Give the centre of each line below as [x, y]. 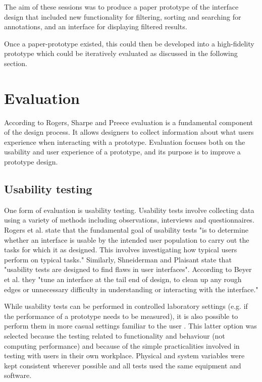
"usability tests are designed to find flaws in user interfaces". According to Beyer [128, 269]
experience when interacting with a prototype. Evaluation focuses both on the [125, 142]
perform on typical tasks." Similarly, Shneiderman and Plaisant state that [118, 259]
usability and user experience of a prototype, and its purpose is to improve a [122, 152]
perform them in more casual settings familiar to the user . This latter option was [130, 326]
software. [18, 375]
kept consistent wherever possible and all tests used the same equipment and [123, 365]
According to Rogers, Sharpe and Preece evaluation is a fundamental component [129, 122]
